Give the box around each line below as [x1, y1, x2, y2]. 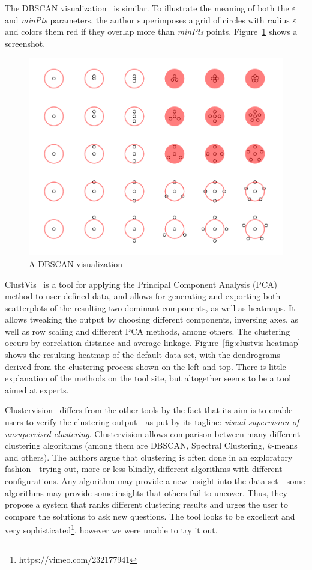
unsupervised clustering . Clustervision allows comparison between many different [5, 427, 301, 440]
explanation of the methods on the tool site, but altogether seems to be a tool [5, 372, 292, 384]
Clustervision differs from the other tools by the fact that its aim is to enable [5, 404, 293, 416]
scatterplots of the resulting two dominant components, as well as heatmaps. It [5, 301, 295, 314]
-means [271, 439, 298, 452]
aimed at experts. [5, 383, 69, 396]
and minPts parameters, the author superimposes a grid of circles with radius [5, 13, 290, 26]
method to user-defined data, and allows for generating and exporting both [5, 290, 281, 302]
